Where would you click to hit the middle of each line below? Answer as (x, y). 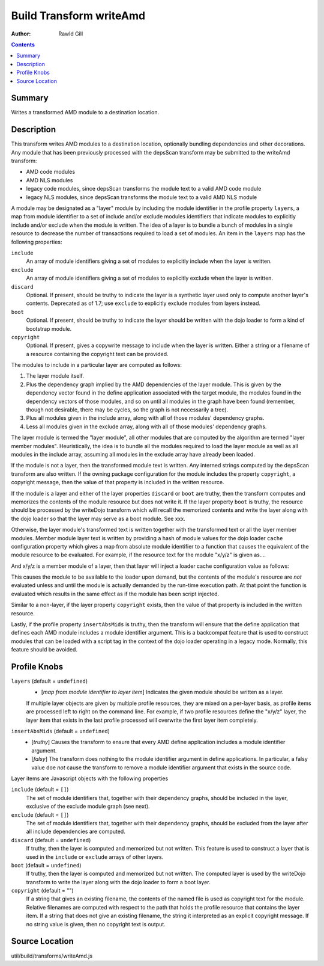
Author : (21, 34)
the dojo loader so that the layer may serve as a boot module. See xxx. (98, 518)
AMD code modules (50, 172)
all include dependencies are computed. (76, 832)
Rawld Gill (71, 34)
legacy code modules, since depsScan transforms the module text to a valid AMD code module (144, 189)
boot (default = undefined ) (46, 865)
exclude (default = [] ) (40, 814)
